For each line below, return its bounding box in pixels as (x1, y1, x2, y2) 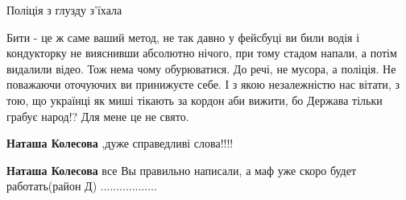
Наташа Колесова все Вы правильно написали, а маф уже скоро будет (6, 161, 357, 178)
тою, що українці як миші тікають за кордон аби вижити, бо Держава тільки (6, 91, 383, 108)
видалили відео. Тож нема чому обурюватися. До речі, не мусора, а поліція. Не (6, 60, 396, 77)
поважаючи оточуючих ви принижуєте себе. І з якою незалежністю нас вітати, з (6, 76, 400, 93)
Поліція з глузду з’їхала (6, 2, 122, 18)
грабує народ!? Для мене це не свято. (6, 107, 189, 124)
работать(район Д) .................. (6, 177, 157, 194)
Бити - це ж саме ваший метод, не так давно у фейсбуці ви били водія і (6, 28, 360, 45)
